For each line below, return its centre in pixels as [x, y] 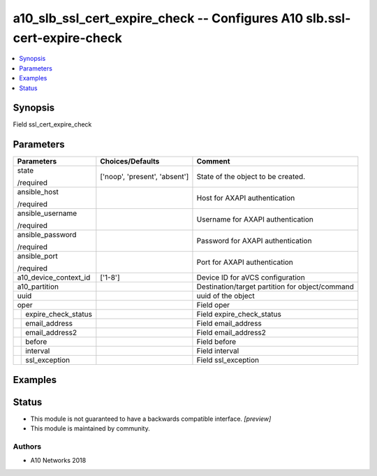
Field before [216, 342]
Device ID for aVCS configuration [251, 277]
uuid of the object [226, 296]
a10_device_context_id [54, 277]
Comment [213, 161]
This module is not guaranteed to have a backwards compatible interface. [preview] [151, 419]
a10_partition [38, 287]
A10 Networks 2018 [58, 461]
